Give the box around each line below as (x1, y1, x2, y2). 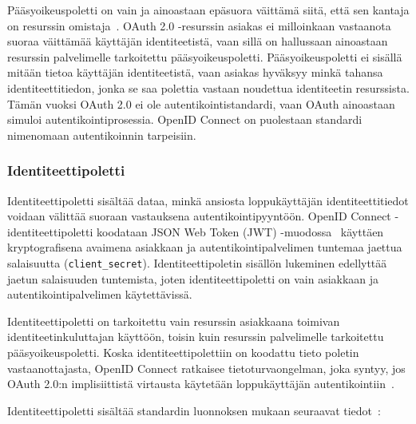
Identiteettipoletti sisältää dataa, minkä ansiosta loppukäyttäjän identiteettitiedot (7, 192, 409, 208)
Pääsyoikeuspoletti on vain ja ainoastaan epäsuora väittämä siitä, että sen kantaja (7, 2, 410, 18)
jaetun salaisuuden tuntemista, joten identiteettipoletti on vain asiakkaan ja (7, 270, 379, 287)
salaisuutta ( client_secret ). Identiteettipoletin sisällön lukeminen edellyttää (7, 254, 387, 271)
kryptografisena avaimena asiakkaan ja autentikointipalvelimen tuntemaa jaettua (7, 239, 402, 256)
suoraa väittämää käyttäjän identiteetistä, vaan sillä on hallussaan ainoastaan (7, 33, 388, 50)
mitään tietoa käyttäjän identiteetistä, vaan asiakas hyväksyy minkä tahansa (7, 64, 383, 81)
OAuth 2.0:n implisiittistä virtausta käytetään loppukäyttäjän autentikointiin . (7, 375, 394, 392)
